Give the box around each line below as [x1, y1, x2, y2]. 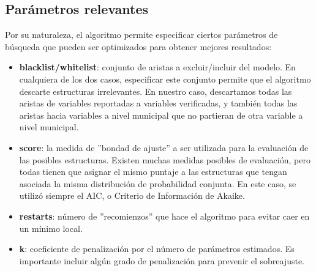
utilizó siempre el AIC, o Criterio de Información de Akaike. [19, 189, 245, 202]
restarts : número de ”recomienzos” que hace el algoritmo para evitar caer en [19, 209, 310, 222]
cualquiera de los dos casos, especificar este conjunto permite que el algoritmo [19, 72, 311, 85]
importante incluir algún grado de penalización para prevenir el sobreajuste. [19, 254, 305, 267]
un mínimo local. [19, 221, 83, 234]
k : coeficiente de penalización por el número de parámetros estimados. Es [19, 242, 295, 255]
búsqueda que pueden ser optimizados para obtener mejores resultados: [5, 40, 272, 53]
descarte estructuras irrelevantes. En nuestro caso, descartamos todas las [19, 84, 292, 97]
